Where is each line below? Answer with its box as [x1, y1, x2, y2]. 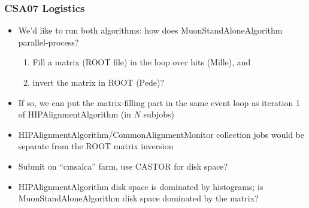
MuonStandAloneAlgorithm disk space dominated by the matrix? [18, 192, 259, 204]
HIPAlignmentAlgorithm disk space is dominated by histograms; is [18, 180, 263, 192]
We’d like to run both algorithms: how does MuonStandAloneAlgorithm [18, 24, 283, 37]
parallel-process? [18, 35, 79, 48]
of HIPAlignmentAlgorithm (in [18, 108, 131, 120]
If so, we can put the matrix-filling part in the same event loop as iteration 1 [18, 96, 300, 108]
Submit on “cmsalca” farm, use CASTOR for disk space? [18, 159, 228, 172]
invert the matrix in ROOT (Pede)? [32, 76, 165, 88]
